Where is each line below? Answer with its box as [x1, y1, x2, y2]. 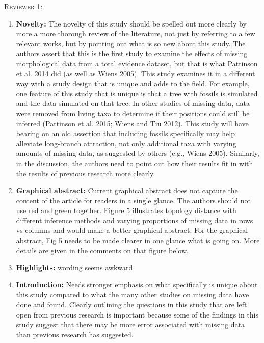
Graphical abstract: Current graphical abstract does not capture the [16, 185, 238, 196]
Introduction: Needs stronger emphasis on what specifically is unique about [16, 279, 258, 289]
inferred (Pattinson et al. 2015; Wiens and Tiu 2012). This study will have [16, 118, 249, 128]
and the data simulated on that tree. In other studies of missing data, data [16, 98, 250, 109]
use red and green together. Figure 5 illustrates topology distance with [16, 205, 236, 216]
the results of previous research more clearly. [16, 168, 155, 178]
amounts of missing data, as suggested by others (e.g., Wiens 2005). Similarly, [16, 148, 259, 159]
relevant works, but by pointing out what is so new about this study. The [16, 38, 246, 48]
